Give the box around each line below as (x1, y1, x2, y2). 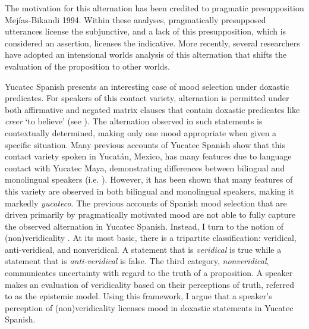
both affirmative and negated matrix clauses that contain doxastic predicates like (5, 103, 300, 115)
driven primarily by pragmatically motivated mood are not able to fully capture (5, 208, 296, 221)
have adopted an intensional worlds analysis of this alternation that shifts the (5, 48, 287, 61)
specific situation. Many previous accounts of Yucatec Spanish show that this (5, 138, 285, 151)
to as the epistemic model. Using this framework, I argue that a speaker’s (5, 290, 272, 302)
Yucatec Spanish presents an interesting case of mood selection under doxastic (5, 80, 289, 92)
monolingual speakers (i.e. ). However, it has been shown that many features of (5, 173, 293, 186)
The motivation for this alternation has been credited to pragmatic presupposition (5, 2, 304, 14)
